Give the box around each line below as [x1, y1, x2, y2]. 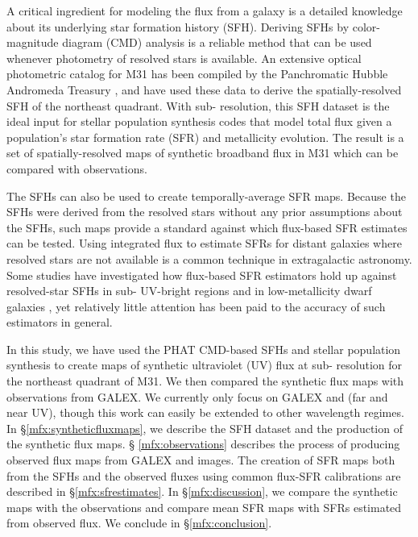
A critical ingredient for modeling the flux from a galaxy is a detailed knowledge [6, 2, 403, 19]
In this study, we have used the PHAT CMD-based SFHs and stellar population [6, 340, 401, 357]
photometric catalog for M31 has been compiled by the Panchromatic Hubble [6, 65, 388, 82]
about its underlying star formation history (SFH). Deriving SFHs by [6, 18, 350, 35]
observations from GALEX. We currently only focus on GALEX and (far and [6, 388, 388, 405]
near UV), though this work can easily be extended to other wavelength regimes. [6, 404, 404, 421]
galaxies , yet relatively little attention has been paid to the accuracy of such [6, 298, 386, 314]
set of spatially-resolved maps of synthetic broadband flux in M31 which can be [6, 144, 399, 161]
